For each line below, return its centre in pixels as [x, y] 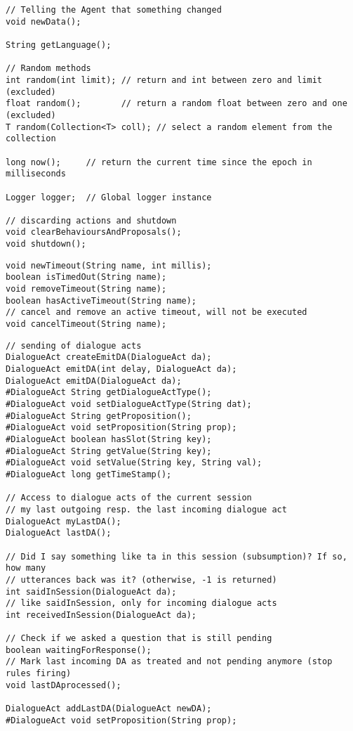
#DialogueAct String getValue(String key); [109, 451]
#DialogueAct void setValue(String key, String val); [134, 463]
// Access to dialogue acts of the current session [129, 498]
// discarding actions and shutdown [91, 220]
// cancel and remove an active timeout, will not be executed [156, 312]
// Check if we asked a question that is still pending [139, 639]
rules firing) [39, 674]
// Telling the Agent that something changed [114, 10]
